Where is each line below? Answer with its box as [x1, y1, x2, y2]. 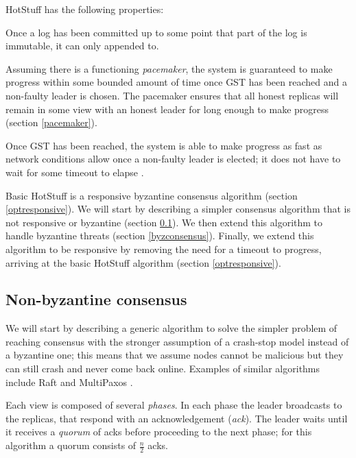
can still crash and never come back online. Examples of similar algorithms [5, 361, 320, 376]
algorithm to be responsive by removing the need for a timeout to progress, [5, 241, 322, 256]
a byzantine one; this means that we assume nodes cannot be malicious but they [5, 348, 344, 362]
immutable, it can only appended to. [5, 38, 159, 53]
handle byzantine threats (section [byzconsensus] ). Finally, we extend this [5, 228, 314, 243]
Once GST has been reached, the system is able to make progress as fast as [5, 138, 322, 152]
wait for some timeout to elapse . [5, 165, 144, 179]
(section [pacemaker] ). [5, 115, 97, 130]
